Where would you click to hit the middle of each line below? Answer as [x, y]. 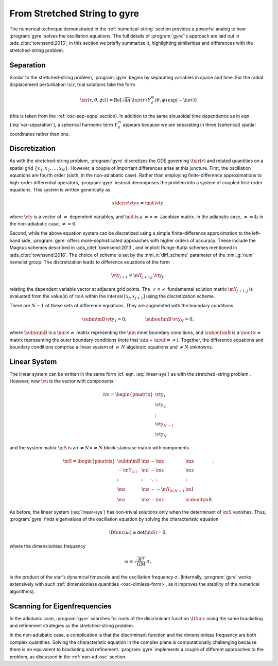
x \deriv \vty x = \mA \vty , [138, 203]
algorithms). [22, 591]
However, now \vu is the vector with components [62, 381]
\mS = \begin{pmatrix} [89, 461]
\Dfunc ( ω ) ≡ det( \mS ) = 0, [138, 532]
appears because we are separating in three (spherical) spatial [189, 125]
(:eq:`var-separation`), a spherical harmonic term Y [64, 125]
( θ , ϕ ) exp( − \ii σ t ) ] [176, 100]
